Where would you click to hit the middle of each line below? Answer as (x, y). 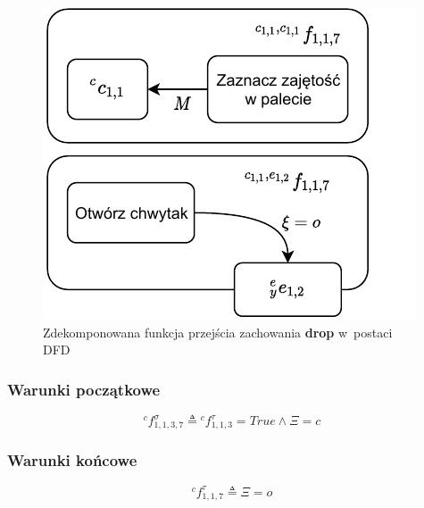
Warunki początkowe (84, 389)
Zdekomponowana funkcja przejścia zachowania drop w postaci (218, 332)
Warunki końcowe (72, 460)
